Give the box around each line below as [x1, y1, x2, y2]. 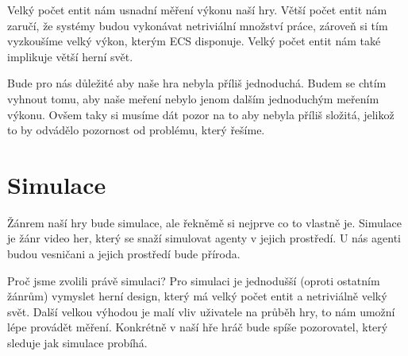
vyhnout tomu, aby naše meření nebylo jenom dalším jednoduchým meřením [7, 90, 379, 106]
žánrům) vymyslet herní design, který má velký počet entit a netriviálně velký [7, 288, 387, 304]
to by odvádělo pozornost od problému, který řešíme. [7, 122, 265, 138]
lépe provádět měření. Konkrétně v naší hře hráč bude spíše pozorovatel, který [7, 319, 388, 335]
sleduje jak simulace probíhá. [7, 335, 148, 351]
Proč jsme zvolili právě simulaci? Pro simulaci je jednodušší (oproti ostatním [7, 272, 380, 288]
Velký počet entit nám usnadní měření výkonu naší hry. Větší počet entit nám [7, 2, 387, 17]
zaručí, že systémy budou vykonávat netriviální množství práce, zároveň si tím [7, 17, 388, 33]
